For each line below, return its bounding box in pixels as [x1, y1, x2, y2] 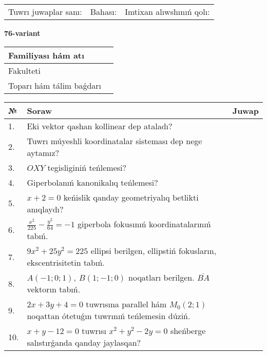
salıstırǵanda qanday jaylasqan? [27, 337, 141, 349]
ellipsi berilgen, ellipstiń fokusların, [90, 245, 217, 257]
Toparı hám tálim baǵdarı [8, 79, 102, 91]
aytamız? [27, 146, 60, 159]
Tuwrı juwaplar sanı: [8, 6, 82, 17]
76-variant [4, 28, 41, 38]
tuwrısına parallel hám [86, 298, 167, 310]
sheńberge [170, 325, 206, 337]
